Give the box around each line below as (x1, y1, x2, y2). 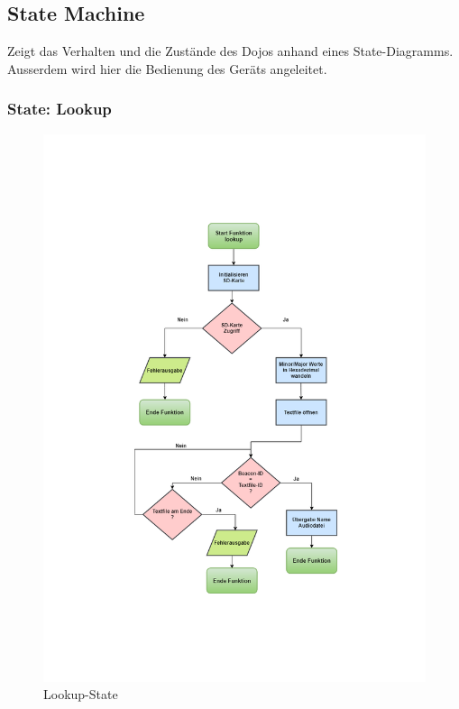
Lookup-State (43, 685, 118, 704)
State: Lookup (7, 97, 112, 120)
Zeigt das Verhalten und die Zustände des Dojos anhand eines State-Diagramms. (7, 41, 454, 60)
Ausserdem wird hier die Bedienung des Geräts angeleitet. (7, 59, 327, 78)
